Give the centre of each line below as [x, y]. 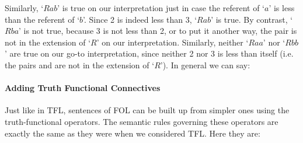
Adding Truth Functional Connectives [83, 88]
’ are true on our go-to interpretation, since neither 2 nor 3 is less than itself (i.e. [149, 53]
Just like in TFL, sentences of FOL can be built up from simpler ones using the [147, 110]
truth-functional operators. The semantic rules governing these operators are [142, 121]
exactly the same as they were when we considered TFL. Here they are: [133, 133]
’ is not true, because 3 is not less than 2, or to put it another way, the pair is [158, 31]
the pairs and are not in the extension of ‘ [80, 64]
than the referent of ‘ [42, 19]
